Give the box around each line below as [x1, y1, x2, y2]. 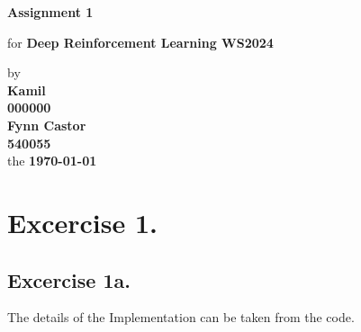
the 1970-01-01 [7, 151, 97, 170]
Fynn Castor [7, 115, 86, 134]
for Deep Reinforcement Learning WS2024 [7, 32, 274, 51]
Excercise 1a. [7, 265, 131, 293]
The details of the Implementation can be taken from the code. [7, 308, 355, 327]
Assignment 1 [7, 3, 94, 21]
